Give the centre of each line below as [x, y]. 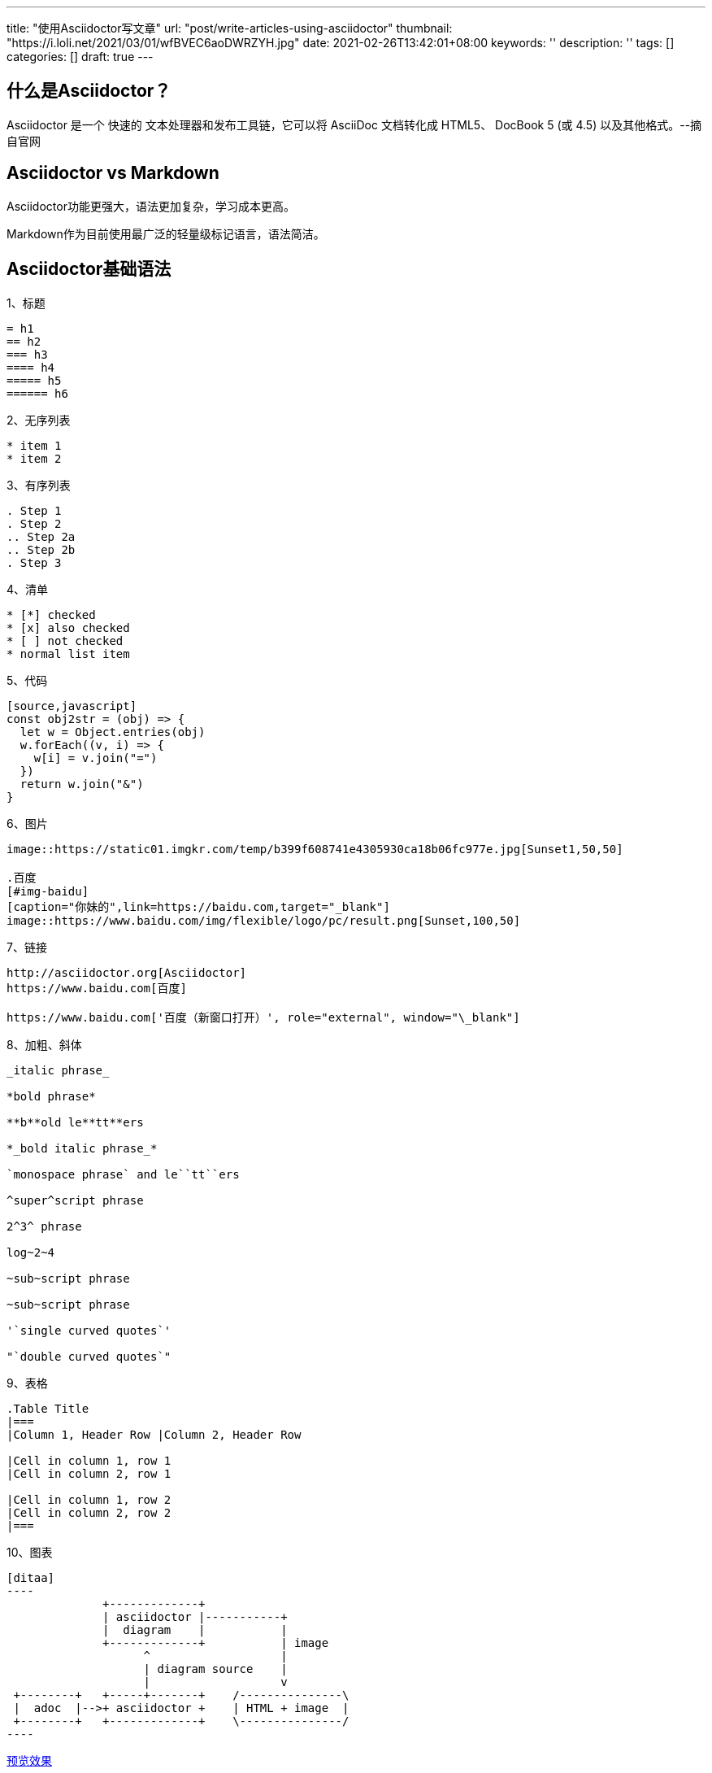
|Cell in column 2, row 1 [89, 1473]
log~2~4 [31, 1252]
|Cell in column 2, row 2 [89, 1512]
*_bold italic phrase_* [82, 1148]
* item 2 [34, 458]
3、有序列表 [39, 485]
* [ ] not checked [65, 640]
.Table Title [48, 1408]
